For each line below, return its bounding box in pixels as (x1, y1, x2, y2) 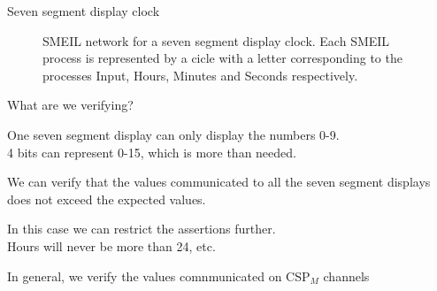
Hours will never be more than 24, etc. (7, 236, 216, 255)
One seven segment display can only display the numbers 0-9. (7, 125, 340, 143)
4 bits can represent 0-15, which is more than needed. (7, 142, 296, 161)
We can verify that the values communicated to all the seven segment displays (7, 172, 431, 191)
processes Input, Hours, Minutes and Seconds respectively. (42, 65, 358, 84)
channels (323, 266, 370, 285)
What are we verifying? (7, 96, 134, 114)
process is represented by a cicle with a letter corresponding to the (42, 49, 402, 67)
